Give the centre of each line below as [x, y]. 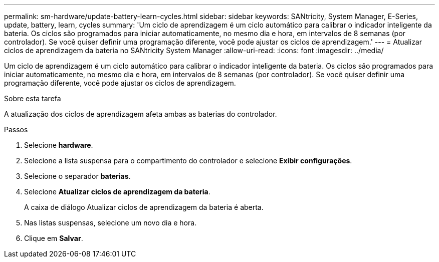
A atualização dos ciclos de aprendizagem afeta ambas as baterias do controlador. [141, 114]
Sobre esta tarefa [33, 98]
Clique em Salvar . [54, 238]
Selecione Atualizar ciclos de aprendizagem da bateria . [117, 192]
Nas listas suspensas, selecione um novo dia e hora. [111, 223]
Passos [16, 129]
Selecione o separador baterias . [77, 176]
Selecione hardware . [59, 145]
